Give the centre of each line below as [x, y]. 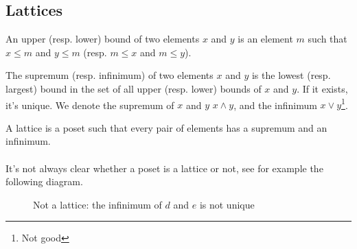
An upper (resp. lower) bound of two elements [103, 39]
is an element [265, 39]
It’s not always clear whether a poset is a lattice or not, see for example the [164, 168]
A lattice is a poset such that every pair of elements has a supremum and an [166, 127]
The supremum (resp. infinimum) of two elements [110, 75]
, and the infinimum [275, 105]
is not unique [227, 204]
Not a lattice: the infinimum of [97, 204]
